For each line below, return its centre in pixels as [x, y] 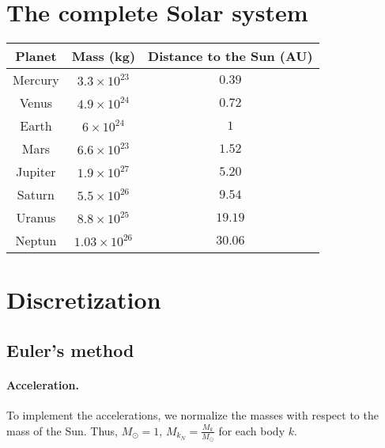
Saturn [36, 195]
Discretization [84, 300]
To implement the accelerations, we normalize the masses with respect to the [192, 415]
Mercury [36, 80]
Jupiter [36, 172]
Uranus [36, 218]
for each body [252, 430]
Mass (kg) [104, 56]
